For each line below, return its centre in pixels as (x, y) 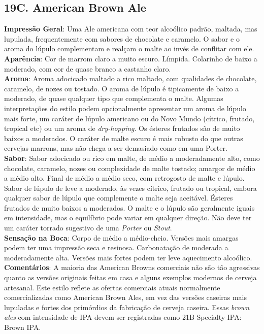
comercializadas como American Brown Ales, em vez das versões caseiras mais (126, 297)
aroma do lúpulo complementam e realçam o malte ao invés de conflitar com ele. (129, 48)
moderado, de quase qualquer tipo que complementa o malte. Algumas (114, 98)
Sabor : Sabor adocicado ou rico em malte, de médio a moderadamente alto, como (132, 158)
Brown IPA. (23, 327)
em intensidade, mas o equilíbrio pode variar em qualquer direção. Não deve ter (128, 218)
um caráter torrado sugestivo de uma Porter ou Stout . (88, 228)
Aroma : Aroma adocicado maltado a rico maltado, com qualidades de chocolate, (130, 78)
